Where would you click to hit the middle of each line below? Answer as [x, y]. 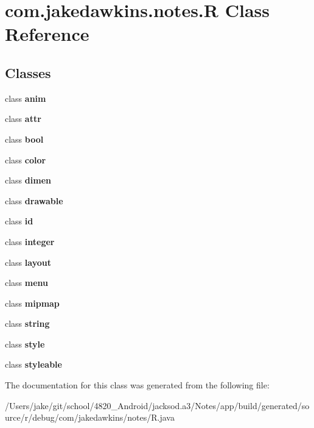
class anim [26, 98]
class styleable [33, 364]
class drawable [34, 200]
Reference [47, 34]
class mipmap [32, 303]
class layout [28, 262]
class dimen [28, 180]
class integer [30, 241]
